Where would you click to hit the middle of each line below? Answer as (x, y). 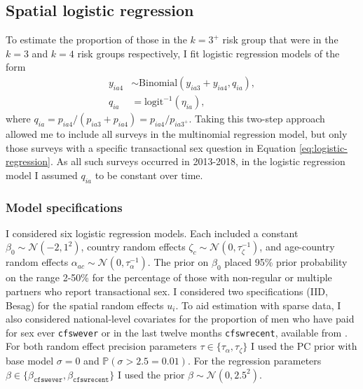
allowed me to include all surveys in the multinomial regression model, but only (177, 134)
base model (30, 360)
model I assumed (42, 175)
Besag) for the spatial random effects (85, 305)
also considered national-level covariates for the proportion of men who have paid (180, 319)
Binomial (158, 83)
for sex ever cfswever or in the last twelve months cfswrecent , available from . (177, 332)
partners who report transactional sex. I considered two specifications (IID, (167, 291)
